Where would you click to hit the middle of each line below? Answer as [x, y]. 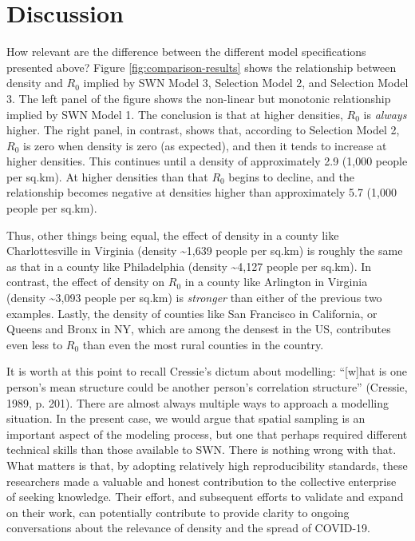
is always [385, 114]
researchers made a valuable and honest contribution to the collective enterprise [202, 481]
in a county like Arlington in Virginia [276, 282]
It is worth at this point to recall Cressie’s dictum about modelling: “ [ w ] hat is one [207, 371]
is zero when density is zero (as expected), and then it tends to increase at [205, 145]
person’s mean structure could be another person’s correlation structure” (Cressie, [207, 387]
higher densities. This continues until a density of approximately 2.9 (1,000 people [207, 161]
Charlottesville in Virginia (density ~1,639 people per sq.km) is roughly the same [205, 251]
